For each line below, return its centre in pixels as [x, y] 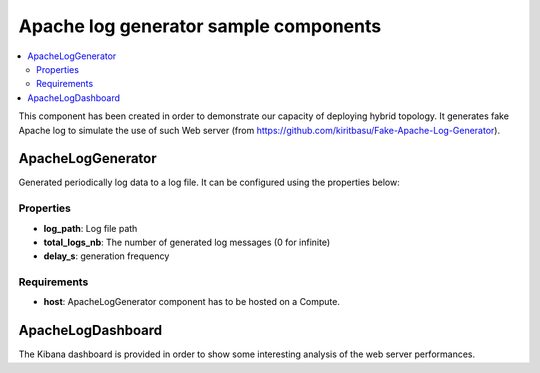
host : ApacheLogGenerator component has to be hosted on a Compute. [191, 302]
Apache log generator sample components [200, 26]
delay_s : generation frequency [106, 256]
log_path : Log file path [90, 228]
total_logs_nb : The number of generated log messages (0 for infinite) [187, 242]
